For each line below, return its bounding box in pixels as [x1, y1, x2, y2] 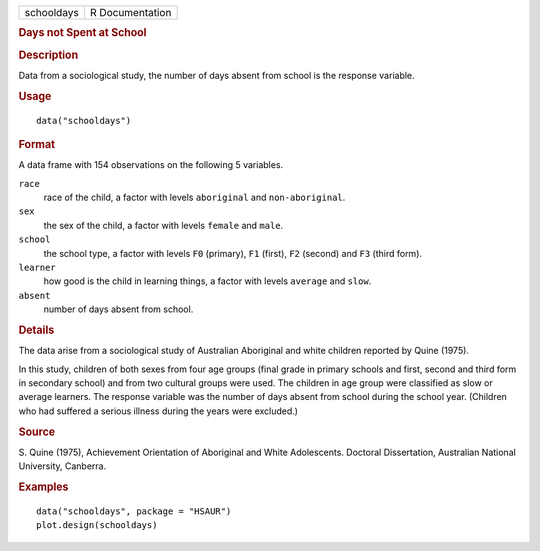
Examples [18, 480, 69, 494]
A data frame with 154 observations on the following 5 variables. [18, 159, 284, 171]
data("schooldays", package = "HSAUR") [36, 505, 232, 517]
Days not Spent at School [18, 26, 147, 40]
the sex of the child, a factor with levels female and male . [43, 219, 284, 231]
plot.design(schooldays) [36, 520, 158, 531]
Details [18, 323, 55, 337]
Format [18, 137, 55, 151]
